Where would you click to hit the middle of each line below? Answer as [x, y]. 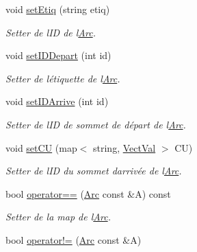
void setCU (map [41, 147]
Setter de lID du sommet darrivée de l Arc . [94, 171]
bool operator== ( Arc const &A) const [88, 193]
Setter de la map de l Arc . [58, 217]
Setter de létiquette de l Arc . [63, 78]
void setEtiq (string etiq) [58, 9]
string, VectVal [124, 147]
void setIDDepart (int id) [58, 55]
